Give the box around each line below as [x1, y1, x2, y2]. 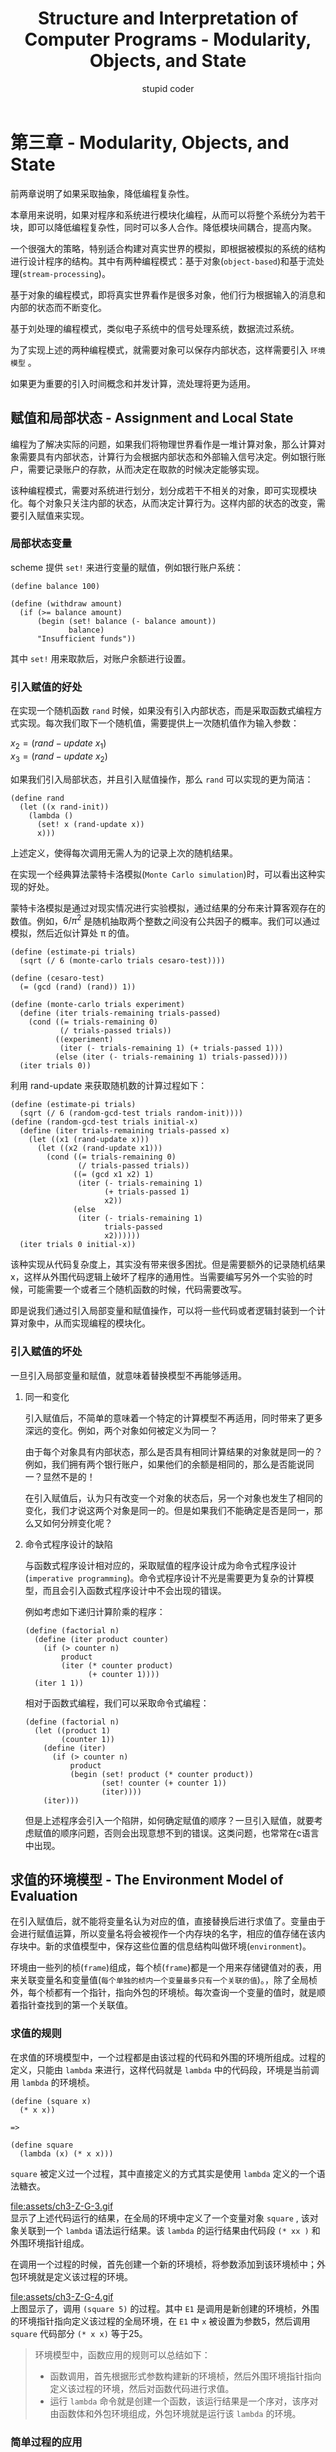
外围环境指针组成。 [10, 2237, 90, 2249]
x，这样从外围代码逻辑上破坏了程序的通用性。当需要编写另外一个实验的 [10, 1271, 305, 1283]
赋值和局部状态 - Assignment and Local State [10, 410, 294, 427]
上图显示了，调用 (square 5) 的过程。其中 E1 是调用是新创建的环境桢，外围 [10, 2302, 320, 2314]
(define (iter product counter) [34, 1634, 169, 1644]
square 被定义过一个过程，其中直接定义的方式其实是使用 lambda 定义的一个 [10, 2167, 317, 2179]
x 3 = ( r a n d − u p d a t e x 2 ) [10, 750, 108, 764]
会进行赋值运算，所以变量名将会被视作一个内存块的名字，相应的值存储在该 [10, 1928, 317, 1940]
